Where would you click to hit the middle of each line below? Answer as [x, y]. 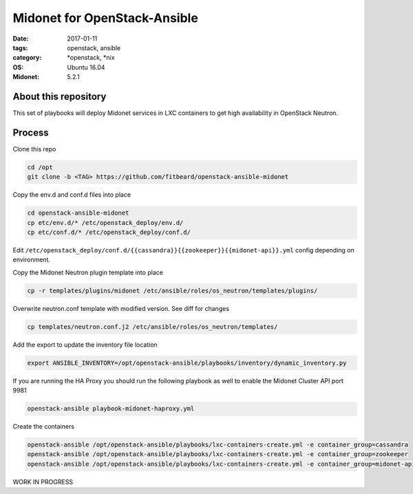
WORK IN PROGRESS [43, 482]
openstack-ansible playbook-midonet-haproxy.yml [111, 409]
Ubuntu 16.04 [86, 67]
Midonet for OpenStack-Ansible [106, 18]
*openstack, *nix [91, 58]
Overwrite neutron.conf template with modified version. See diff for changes [121, 308]
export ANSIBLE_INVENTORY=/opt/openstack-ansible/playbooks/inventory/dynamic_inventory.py [187, 363]
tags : [20, 47]
